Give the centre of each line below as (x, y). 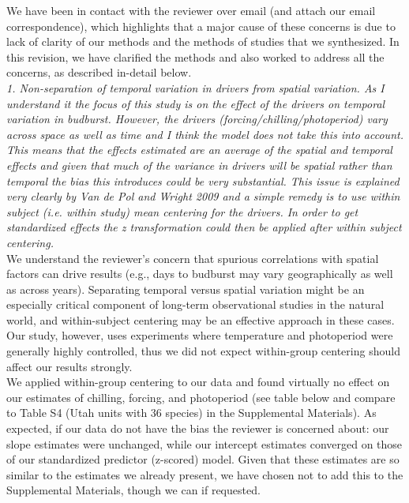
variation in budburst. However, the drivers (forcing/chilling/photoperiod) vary (197, 119)
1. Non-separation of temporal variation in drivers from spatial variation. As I (195, 87)
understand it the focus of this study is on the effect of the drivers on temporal (196, 103)
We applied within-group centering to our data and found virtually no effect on (198, 382)
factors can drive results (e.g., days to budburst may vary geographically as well (200, 274)
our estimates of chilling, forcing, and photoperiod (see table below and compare (201, 397)
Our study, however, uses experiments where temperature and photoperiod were (200, 335)
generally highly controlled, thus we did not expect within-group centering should (203, 351)
